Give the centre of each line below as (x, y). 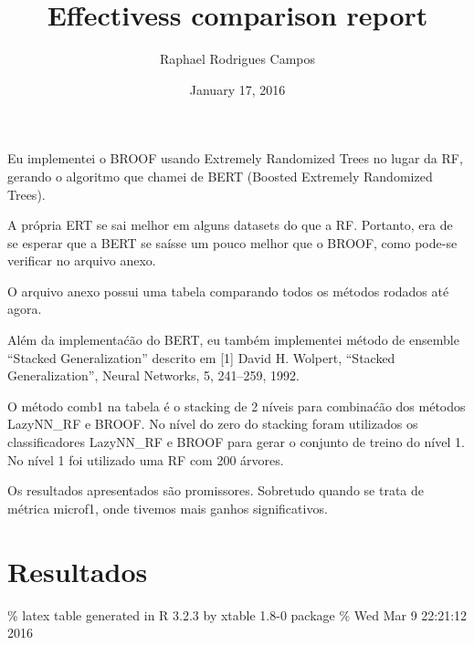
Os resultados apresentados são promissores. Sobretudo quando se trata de (216, 490)
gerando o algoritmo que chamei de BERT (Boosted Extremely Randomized (220, 176)
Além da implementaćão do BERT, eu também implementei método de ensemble (233, 340)
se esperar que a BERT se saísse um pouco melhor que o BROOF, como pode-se (232, 242)
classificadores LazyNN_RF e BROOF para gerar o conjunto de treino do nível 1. (236, 442)
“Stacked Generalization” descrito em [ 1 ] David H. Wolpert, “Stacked (201, 357)
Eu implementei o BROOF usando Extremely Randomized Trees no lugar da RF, (235, 158)
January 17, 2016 (237, 89)
